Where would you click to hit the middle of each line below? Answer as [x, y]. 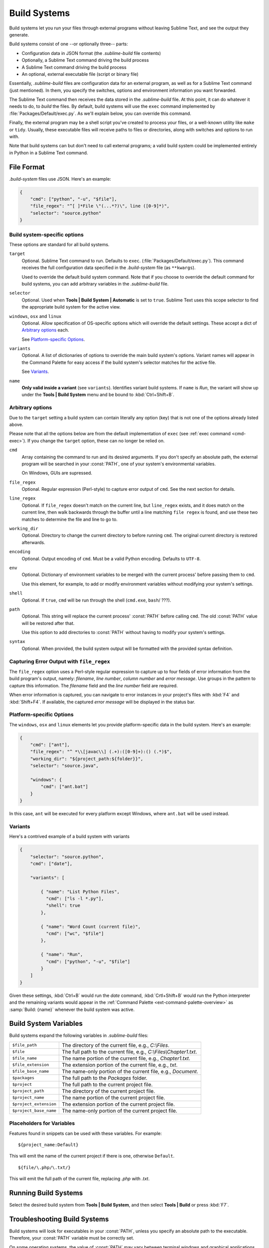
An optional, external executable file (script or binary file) [80, 74]
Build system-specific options [47, 235]
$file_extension [31, 1065]
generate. [19, 34]
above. [16, 424]
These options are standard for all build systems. [59, 244]
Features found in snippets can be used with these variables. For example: [85, 1133]
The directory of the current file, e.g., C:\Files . [116, 1045]
